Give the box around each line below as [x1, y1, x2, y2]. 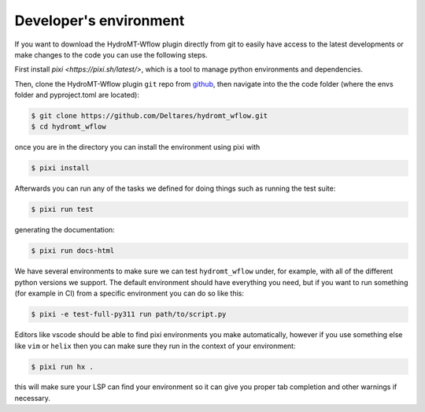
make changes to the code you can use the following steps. [14, 50, 208, 59]
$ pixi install [31, 164, 90, 173]
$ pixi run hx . [31, 362, 94, 371]
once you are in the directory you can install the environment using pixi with [14, 143, 261, 152]
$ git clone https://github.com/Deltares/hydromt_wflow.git [31, 111, 268, 121]
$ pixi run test [31, 205, 94, 214]
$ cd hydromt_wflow [31, 122, 106, 132]
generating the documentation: [14, 225, 116, 235]
